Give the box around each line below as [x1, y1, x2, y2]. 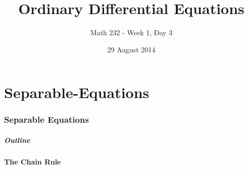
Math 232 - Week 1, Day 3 [90, 27, 173, 38]
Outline [4, 134, 30, 145]
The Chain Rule [4, 156, 61, 166]
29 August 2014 [107, 44, 156, 54]
